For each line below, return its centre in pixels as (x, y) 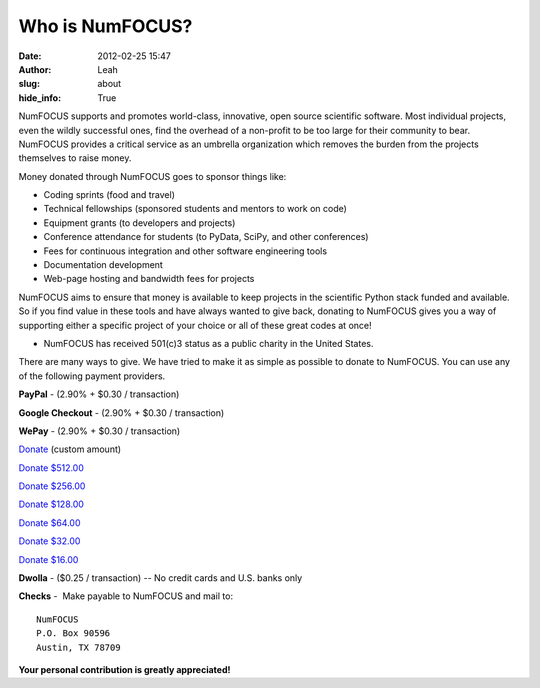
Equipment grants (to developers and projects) (139, 222)
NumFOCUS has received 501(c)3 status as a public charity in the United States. (208, 343)
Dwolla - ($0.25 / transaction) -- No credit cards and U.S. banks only (160, 578)
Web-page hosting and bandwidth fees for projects (149, 279)
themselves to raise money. (75, 158)
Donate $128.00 (51, 504)
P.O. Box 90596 (73, 633)
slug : (29, 84)
